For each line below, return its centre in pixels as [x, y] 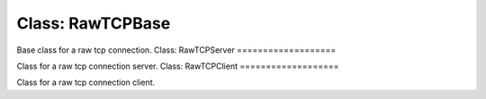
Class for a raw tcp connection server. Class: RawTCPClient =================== [178, 66]
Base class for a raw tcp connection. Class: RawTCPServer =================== [176, 50]
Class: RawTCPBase [94, 23]
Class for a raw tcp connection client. [86, 82]
